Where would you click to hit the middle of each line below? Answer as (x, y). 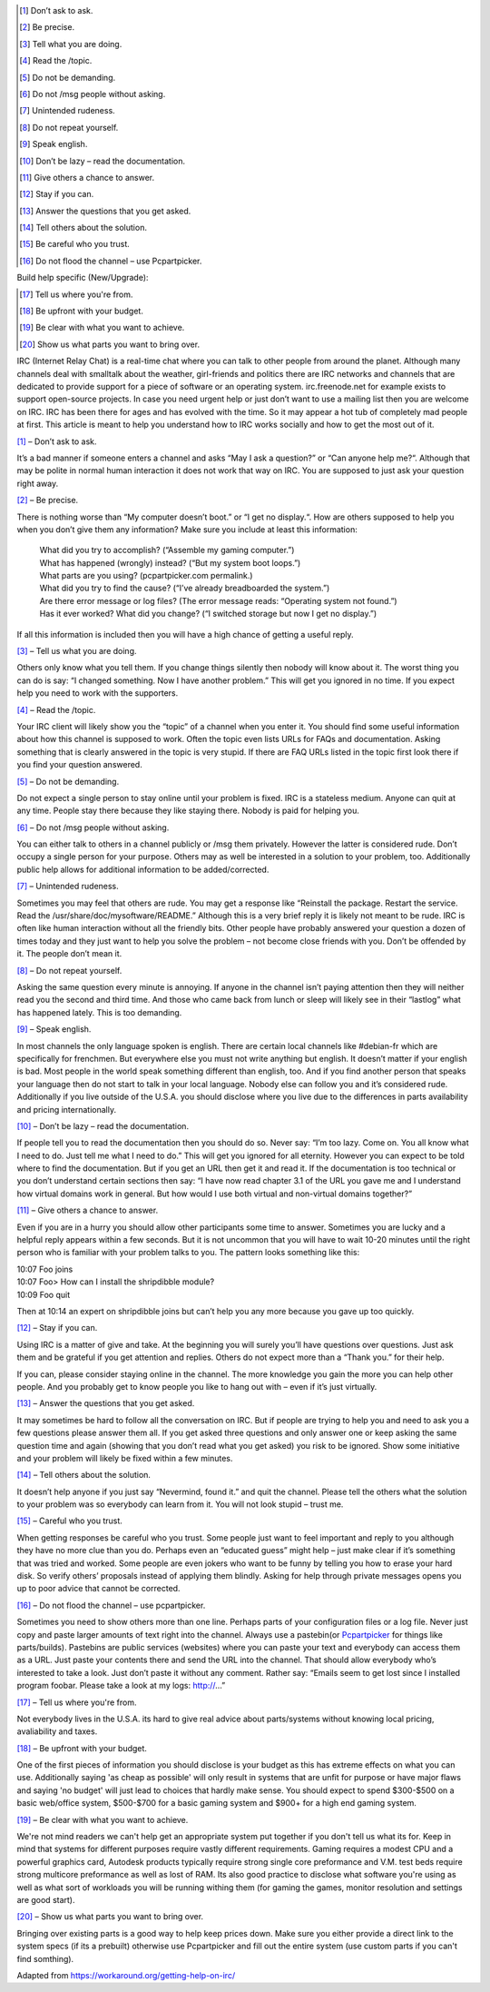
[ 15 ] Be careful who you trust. (75, 244)
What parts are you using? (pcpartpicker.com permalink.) (146, 576)
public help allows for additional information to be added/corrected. (143, 869)
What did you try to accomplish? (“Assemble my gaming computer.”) (167, 550)
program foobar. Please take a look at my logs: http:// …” (121, 1686)
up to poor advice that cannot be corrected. (98, 1589)
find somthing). (45, 1958)
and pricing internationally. (67, 1109)
